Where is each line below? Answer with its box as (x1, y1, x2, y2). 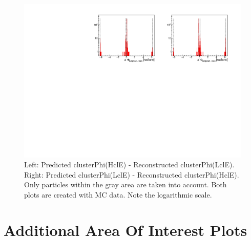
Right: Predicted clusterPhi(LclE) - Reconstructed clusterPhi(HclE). (24, 169, 239, 180)
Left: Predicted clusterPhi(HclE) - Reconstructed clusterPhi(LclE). (24, 159, 235, 170)
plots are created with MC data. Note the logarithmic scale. (24, 189, 212, 200)
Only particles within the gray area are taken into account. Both (24, 179, 227, 190)
